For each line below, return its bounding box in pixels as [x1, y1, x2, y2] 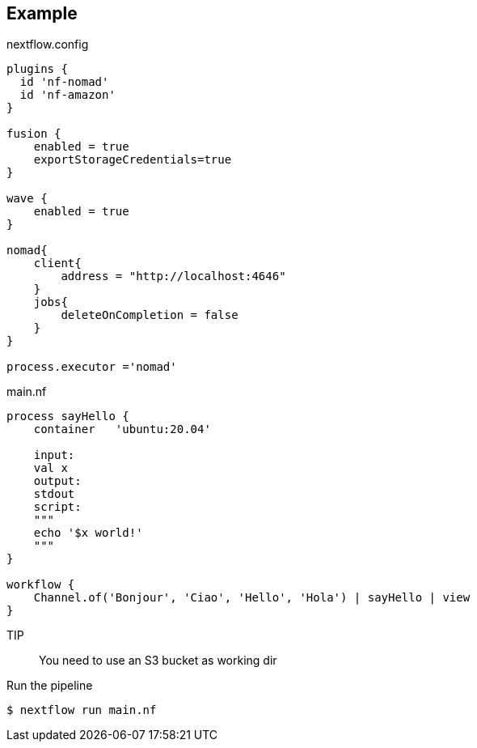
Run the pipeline [6, 678, 93, 693]
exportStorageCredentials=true [33, 153, 232, 167]
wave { [6, 192, 48, 206]
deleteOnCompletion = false [61, 308, 238, 322]
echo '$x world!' [33, 526, 143, 540]
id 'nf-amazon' [19, 88, 116, 102]
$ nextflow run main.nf [6, 703, 157, 717]
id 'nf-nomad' [19, 75, 109, 89]
